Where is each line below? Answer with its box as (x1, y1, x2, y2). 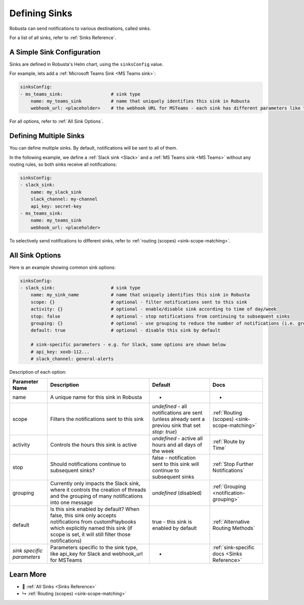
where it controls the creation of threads (50, 486, 146, 493)
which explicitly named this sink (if (50, 525, 133, 532)
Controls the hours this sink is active (50, 441, 137, 448)
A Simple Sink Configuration (9, 48, 101, 56)
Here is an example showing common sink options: (9, 264, 116, 270)
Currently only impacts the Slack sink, (50, 480, 141, 487)
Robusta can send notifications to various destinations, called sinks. (9, 25, 151, 31)
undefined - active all (152, 435, 203, 442)
